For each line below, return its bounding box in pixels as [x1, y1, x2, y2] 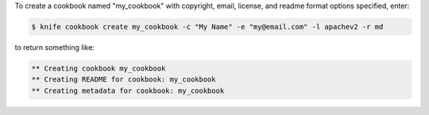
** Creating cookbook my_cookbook [31, 63, 166, 73]
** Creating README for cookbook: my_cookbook [31, 75, 216, 84]
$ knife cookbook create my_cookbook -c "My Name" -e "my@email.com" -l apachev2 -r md [31, 22, 384, 31]
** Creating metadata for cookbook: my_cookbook [31, 86, 225, 95]
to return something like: [14, 42, 95, 52]
